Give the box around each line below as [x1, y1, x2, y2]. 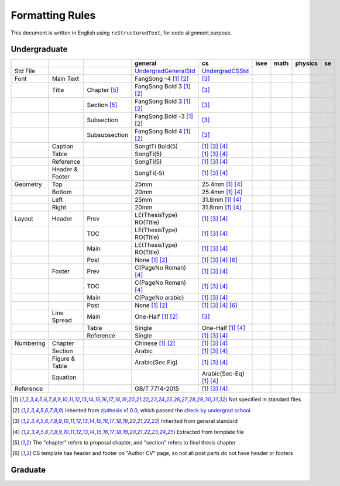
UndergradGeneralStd [135, 67, 195, 75]
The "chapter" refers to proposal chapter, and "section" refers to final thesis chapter [32, 439, 236, 446]
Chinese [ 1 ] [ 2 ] [135, 339, 176, 347]
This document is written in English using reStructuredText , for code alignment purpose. [11, 29, 232, 36]
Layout [14, 215, 33, 223]
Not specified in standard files [228, 396, 301, 403]
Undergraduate [11, 44, 68, 54]
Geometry [14, 180, 42, 188]
